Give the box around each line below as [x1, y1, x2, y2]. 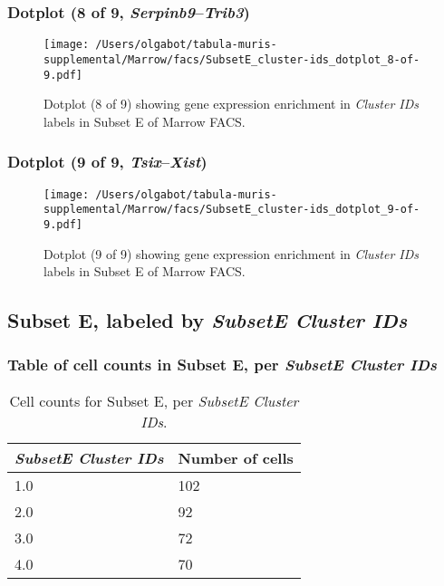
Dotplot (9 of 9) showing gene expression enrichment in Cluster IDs [43, 244, 420, 263]
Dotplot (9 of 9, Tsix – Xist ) [7, 150, 208, 173]
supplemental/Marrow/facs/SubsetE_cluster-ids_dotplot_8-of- [43, 53, 420, 66]
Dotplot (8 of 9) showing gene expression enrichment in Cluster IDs [43, 94, 420, 113]
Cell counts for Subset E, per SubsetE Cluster [9, 389, 299, 411]
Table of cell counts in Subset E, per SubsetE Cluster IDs [7, 353, 438, 376]
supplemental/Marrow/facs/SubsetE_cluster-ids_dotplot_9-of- [43, 203, 420, 216]
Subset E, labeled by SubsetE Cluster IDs [7, 306, 408, 334]
